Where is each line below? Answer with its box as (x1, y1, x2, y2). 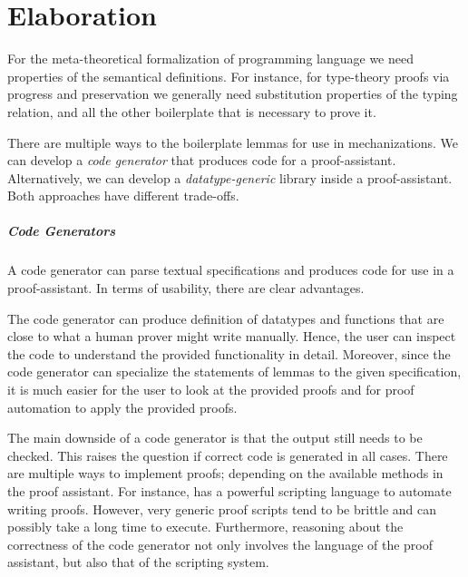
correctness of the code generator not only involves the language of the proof (7, 534, 434, 553)
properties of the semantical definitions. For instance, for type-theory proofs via (7, 66, 450, 85)
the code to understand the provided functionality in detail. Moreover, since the (7, 344, 451, 363)
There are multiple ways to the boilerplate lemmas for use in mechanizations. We (7, 132, 459, 152)
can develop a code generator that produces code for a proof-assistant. (7, 151, 396, 170)
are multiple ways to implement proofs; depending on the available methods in (7, 464, 444, 483)
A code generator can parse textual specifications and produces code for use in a (7, 260, 454, 279)
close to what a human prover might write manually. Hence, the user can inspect (7, 327, 456, 346)
